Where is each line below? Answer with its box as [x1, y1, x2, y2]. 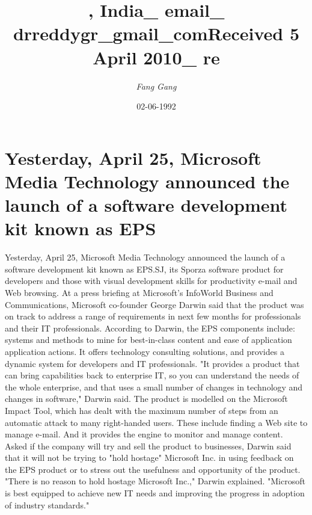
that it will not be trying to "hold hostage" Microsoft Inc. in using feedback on [5, 451, 294, 464]
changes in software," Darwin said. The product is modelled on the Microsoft [5, 392, 288, 405]
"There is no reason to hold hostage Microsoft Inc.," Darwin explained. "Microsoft [5, 475, 305, 487]
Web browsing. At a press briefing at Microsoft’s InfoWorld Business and [5, 286, 274, 298]
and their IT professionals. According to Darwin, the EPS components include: [5, 321, 295, 334]
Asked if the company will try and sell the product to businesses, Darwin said [5, 439, 292, 452]
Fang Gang [136, 79, 177, 92]
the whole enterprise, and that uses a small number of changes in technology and [5, 380, 303, 393]
